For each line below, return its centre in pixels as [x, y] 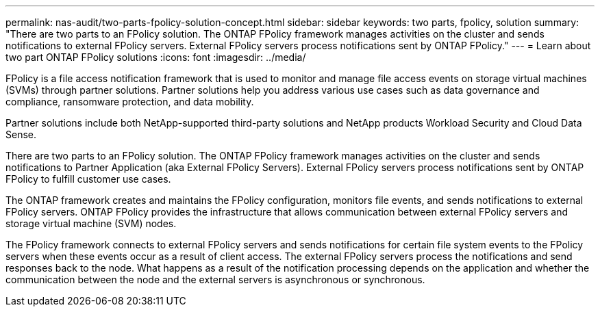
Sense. [21, 134]
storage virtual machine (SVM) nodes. [91, 223]
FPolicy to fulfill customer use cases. [88, 179]
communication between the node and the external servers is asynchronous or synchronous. [215, 279]
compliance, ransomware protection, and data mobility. [130, 102]
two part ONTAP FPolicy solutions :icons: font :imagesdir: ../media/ [156, 57]
